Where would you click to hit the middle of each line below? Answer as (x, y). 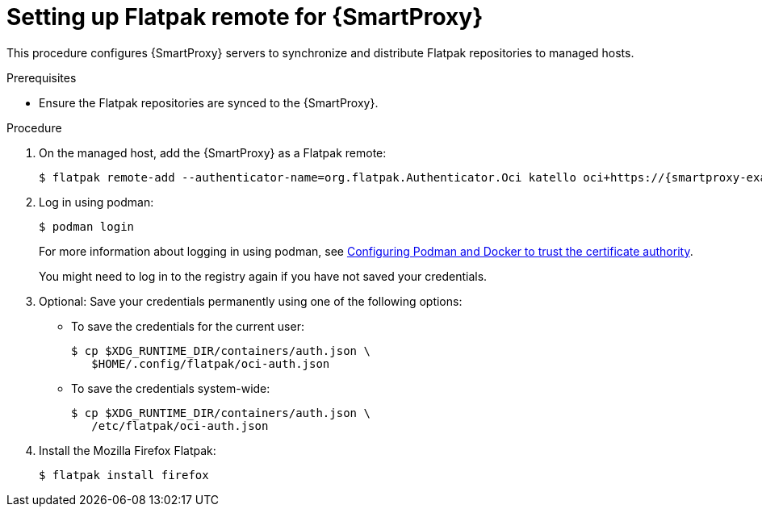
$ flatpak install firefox (124, 475)
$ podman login (87, 226)
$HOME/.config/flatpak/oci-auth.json (211, 363)
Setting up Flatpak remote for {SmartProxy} (245, 17)
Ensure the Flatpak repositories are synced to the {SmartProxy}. (209, 102)
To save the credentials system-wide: (171, 388)
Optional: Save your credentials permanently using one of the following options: (251, 301)
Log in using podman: (96, 202)
